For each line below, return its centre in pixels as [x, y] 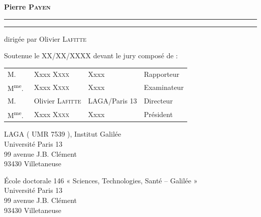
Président [158, 114]
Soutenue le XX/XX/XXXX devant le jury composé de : [91, 56]
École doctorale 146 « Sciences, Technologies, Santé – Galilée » [101, 180]
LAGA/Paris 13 [112, 100]
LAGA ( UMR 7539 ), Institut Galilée [63, 134]
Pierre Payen [27, 7]
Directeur [158, 100]
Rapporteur [162, 74]
